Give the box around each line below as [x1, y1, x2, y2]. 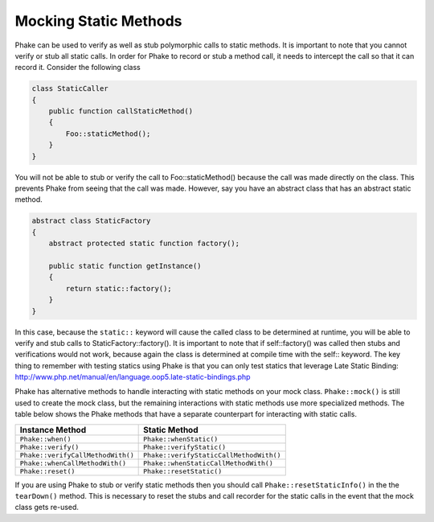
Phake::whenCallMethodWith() [19, 458, 127, 467]
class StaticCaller [31, 84, 108, 93]
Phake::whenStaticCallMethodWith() [143, 458, 273, 467]
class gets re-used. [14, 503, 80, 512]
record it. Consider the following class [14, 63, 141, 72]
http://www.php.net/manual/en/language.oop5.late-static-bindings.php [14, 372, 251, 382]
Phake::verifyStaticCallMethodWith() [143, 450, 281, 459]
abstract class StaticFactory [31, 216, 151, 225]
